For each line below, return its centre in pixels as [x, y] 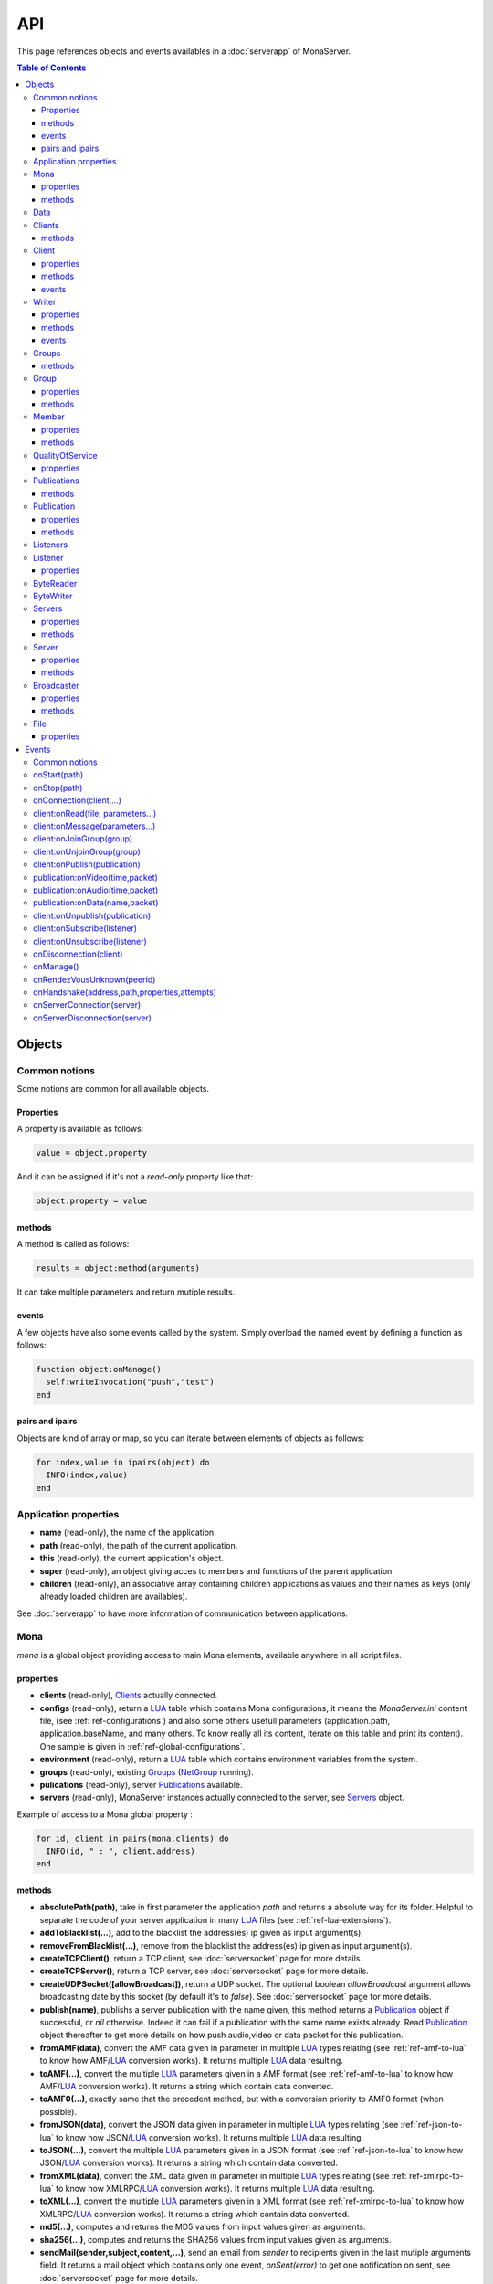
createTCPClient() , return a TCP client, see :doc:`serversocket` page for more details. [201, 1959]
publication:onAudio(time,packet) [96, 890]
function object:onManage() [99, 1369]
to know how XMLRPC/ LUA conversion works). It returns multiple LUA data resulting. [215, 2189]
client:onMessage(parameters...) [94, 826]
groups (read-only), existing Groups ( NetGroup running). [147, 1771]
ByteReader [55, 583]
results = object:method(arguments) [118, 1269]
